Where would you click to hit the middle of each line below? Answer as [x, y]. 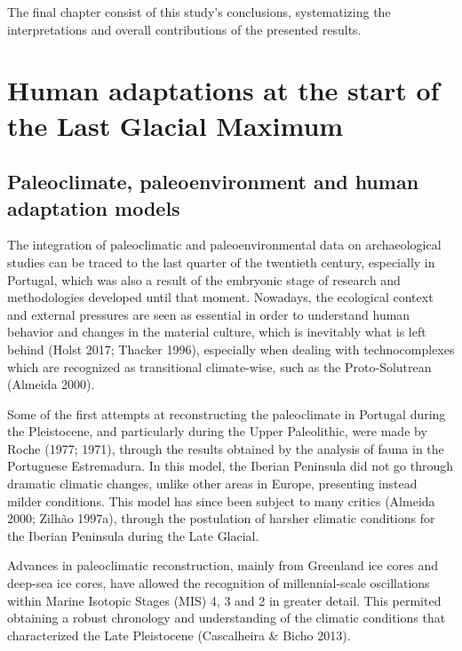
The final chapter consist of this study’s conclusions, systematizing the [199, 12]
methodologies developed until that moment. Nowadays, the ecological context [220, 297]
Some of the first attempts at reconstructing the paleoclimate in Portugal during [227, 413]
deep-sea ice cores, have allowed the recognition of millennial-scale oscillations [219, 583]
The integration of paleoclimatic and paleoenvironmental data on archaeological [224, 245]
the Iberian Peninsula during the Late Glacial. [133, 535]
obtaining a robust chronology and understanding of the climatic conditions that [227, 618]
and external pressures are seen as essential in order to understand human [209, 314]
